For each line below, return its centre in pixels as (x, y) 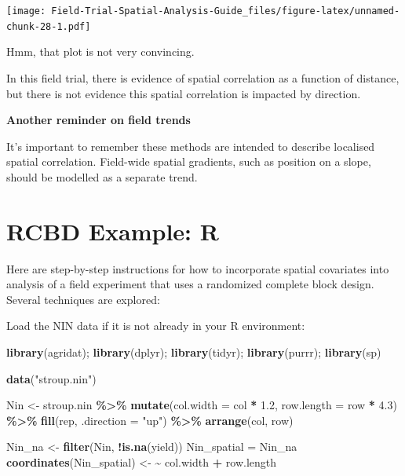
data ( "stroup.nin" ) (51, 378)
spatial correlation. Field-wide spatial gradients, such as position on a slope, (189, 161)
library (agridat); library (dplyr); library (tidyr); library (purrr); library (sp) (194, 352)
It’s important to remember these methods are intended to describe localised (191, 146)
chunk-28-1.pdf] (49, 26)
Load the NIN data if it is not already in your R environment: (156, 326)
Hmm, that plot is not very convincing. (100, 51)
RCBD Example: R (113, 231)
